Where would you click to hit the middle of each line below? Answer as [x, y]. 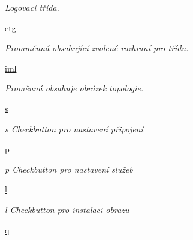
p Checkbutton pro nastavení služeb [69, 169]
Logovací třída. [32, 7]
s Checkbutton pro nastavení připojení [74, 128]
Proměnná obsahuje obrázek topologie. [74, 88]
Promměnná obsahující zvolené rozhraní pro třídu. [97, 48]
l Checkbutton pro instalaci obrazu [67, 209]
